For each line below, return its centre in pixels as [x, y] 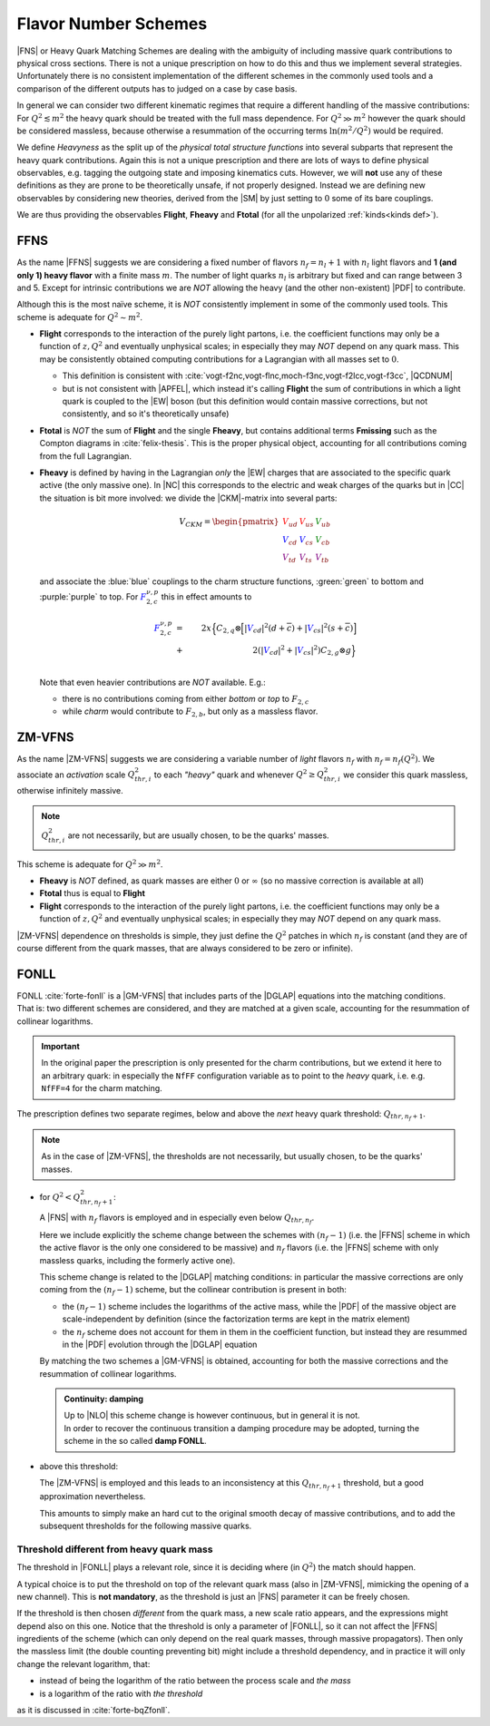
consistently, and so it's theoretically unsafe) [146, 414]
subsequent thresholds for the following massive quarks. [146, 1526]
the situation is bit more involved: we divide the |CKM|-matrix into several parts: [188, 498]
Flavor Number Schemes [112, 24]
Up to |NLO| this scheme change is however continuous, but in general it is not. [212, 1416]
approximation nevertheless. [93, 1497]
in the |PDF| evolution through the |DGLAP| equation [160, 1344]
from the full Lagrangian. [85, 456]
